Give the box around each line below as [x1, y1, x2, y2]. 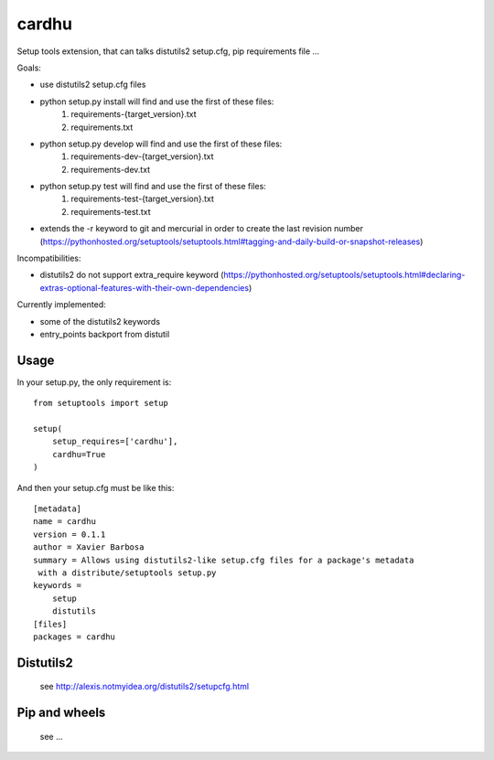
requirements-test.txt [70, 206, 151, 217]
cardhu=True [51, 449, 106, 459]
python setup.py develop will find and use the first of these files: [39, 138, 283, 149]
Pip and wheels [16, 705, 106, 721]
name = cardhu [33, 517, 96, 527]
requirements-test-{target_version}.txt [70, 193, 215, 205]
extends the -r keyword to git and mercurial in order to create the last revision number [39, 223, 364, 234]
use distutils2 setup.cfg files [39, 79, 146, 91]
